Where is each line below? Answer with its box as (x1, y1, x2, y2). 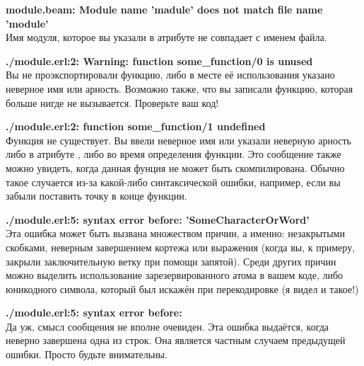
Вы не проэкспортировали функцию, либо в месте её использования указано (6, 67, 335, 82)
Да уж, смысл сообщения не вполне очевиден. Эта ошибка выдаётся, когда (6, 319, 329, 333)
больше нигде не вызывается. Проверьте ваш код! (6, 95, 219, 110)
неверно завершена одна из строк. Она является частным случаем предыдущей (6, 333, 346, 348)
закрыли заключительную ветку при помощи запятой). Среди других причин (6, 253, 336, 268)
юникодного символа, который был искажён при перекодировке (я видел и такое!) (6, 281, 359, 296)
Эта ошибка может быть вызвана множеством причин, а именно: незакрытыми (6, 226, 345, 241)
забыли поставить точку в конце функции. (6, 188, 187, 203)
